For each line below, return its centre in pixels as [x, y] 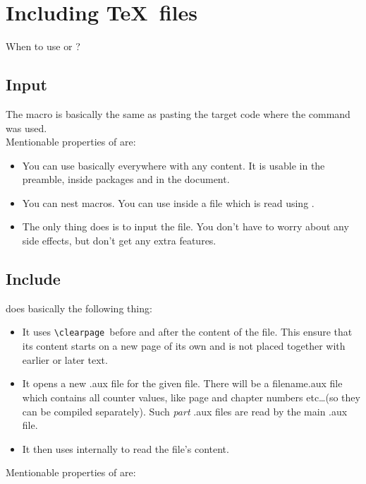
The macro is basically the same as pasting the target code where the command [178, 113]
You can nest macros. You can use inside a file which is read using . [168, 202]
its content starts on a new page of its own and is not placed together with [184, 346]
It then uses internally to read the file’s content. [126, 448]
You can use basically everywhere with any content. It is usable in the [173, 165]
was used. [26, 128]
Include [33, 279]
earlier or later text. [65, 359]
